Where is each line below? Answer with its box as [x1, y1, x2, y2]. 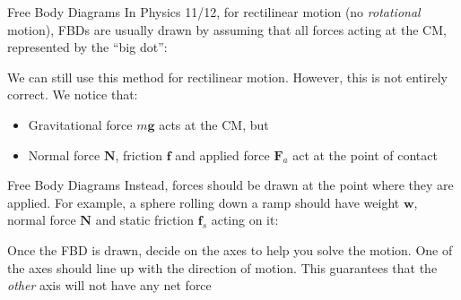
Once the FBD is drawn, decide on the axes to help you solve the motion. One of [7, 240, 453, 259]
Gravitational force [28, 115, 133, 133]
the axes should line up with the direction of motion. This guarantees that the [7, 258, 438, 277]
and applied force [175, 145, 270, 164]
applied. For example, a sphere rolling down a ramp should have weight [7, 193, 400, 211]
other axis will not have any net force [7, 276, 212, 295]
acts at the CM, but [159, 115, 269, 133]
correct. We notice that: [7, 85, 138, 104]
